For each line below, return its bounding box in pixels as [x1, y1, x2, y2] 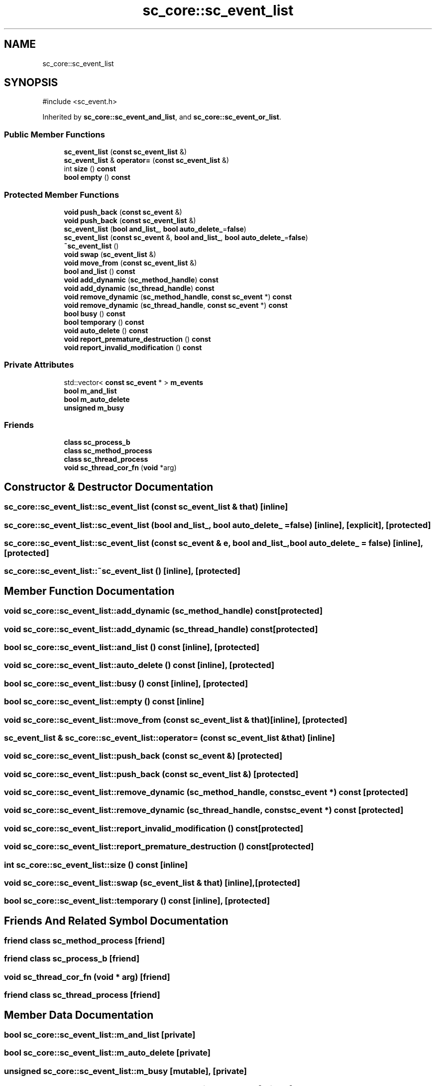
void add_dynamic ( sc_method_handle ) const [64, 275, 218, 284]
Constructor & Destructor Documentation [4, 480, 214, 493]
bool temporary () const [64, 317, 144, 326]
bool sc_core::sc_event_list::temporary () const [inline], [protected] [4, 896, 270, 906]
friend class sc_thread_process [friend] [4, 990, 160, 1000]
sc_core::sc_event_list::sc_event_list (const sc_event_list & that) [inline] [4, 502, 288, 512]
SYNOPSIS [4, 76, 58, 89]
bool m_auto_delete [64, 395, 130, 404]
